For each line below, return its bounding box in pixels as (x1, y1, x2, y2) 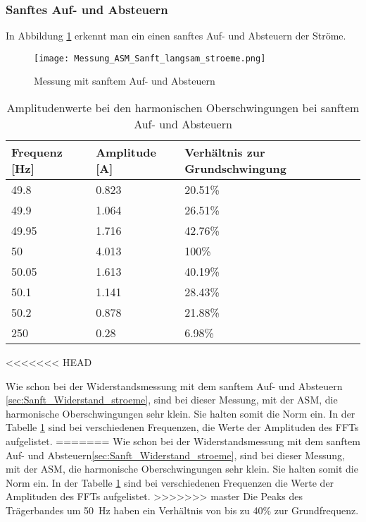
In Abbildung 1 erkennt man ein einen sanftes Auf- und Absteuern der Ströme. (6, 28, 346, 43)
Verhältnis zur (184, 144, 265, 161)
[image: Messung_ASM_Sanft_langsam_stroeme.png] (34, 53, 266, 63)
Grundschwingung (184, 160, 286, 177)
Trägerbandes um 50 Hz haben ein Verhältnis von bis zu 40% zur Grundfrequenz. (6, 503, 359, 517)
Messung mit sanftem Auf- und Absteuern (34, 73, 215, 88)
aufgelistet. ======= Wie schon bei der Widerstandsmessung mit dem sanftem (6, 434, 360, 449)
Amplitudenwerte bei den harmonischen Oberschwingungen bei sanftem (6, 99, 360, 116)
